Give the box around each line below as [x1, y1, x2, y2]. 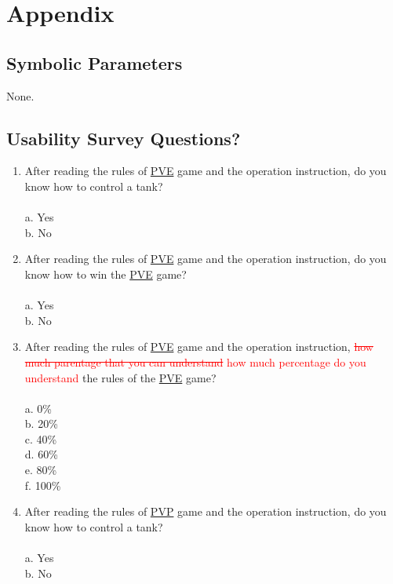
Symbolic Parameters [6, 50, 183, 75]
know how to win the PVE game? [24, 265, 187, 282]
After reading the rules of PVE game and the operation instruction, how [24, 338, 373, 355]
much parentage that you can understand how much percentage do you [24, 353, 366, 370]
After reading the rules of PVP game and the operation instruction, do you [24, 503, 387, 520]
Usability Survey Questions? [6, 126, 241, 150]
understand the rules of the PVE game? [24, 369, 217, 385]
